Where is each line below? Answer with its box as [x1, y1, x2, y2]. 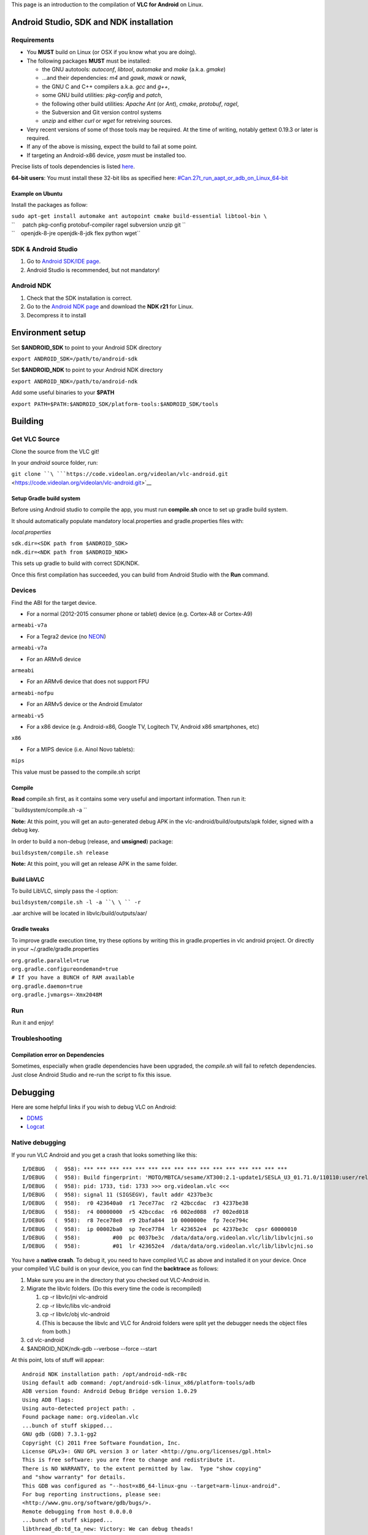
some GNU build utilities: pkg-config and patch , [42, 91, 163, 99]
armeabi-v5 [11, 712, 44, 719]
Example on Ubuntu [11, 190, 63, 197]
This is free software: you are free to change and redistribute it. [22, 1456, 236, 1464]
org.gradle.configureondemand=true [11, 966, 119, 973]
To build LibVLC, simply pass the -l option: [11, 887, 118, 895]
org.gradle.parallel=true [11, 957, 90, 964]
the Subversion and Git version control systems [42, 108, 162, 116]
